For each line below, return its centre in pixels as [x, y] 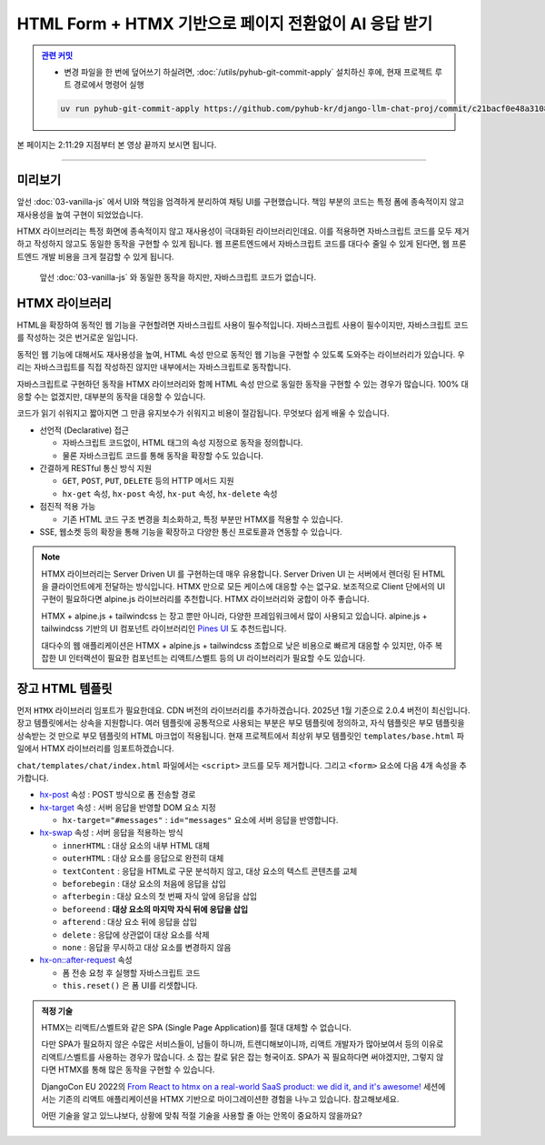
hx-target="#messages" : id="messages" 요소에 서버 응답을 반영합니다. [200, 820]
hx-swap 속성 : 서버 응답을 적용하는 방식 [111, 833]
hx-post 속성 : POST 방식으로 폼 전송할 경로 [118, 795]
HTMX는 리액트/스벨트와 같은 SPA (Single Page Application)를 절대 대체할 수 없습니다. [196, 1027]
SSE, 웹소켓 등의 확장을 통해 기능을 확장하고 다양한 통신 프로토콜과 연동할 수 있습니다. [191, 531]
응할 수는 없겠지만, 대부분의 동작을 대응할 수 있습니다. [111, 397]
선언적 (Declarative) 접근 [84, 430]
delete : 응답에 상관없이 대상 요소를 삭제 [136, 934]
